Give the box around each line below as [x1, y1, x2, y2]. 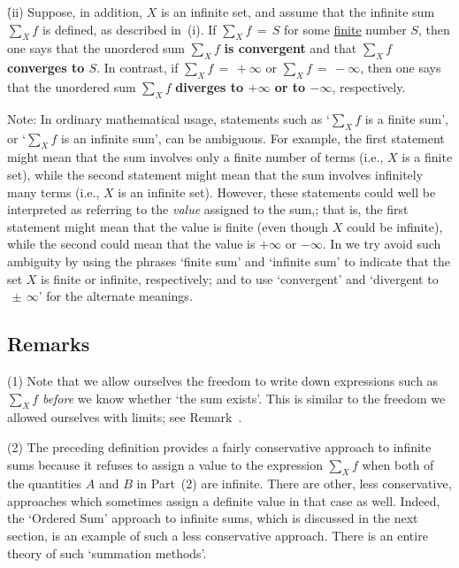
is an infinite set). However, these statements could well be [118, 182, 436, 201]
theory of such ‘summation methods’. [7, 543, 207, 562]
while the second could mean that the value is [7, 234, 256, 253]
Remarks [7, 330, 90, 357]
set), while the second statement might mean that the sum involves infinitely [7, 165, 424, 183]
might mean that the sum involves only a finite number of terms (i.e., [7, 148, 384, 166]
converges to [7, 58, 85, 77]
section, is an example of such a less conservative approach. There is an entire [7, 526, 428, 545]
